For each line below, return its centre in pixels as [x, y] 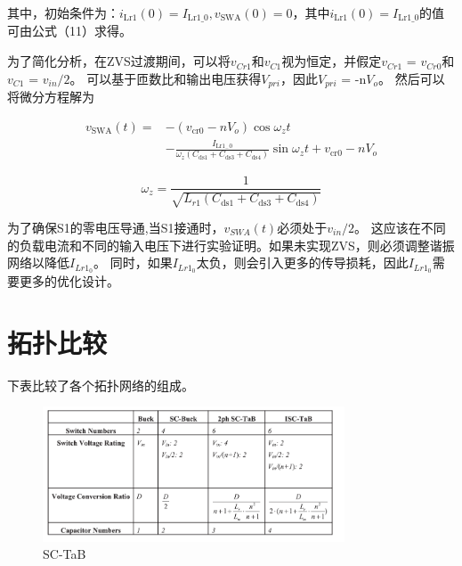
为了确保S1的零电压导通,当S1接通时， [116, 227]
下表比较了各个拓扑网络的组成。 [101, 385]
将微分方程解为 [51, 97]
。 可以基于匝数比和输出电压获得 [166, 78]
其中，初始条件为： [63, 12]
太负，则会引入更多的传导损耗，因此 [302, 262]
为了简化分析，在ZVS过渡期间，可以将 [119, 61]
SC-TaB [65, 554]
